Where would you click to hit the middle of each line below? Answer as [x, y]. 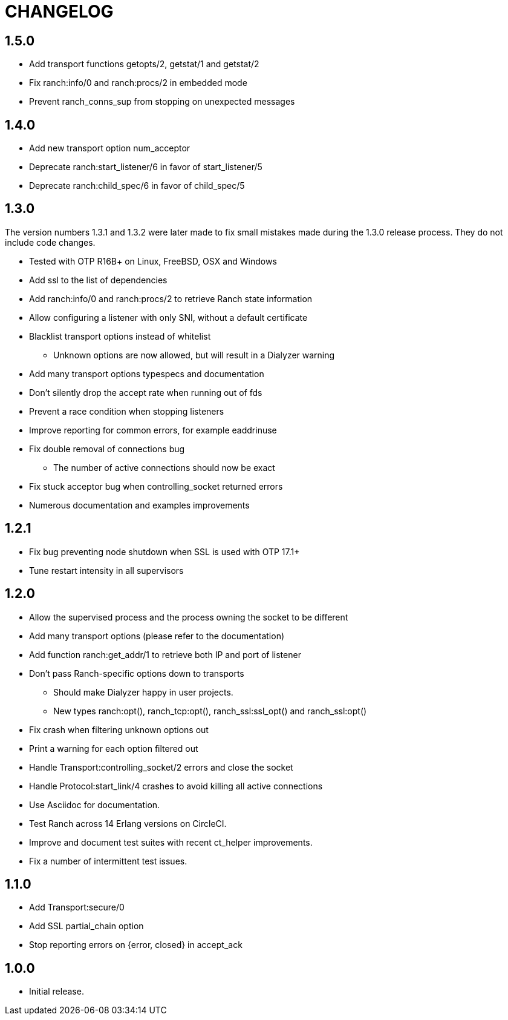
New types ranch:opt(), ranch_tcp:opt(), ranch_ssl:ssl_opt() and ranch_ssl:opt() [210, 711]
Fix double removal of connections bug [107, 449]
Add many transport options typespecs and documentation [147, 373]
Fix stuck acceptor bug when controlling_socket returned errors [156, 486]
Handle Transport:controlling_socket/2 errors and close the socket [161, 767]
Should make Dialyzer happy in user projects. [143, 692]
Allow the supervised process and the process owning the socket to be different [189, 617]
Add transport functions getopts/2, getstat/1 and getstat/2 [144, 64]
